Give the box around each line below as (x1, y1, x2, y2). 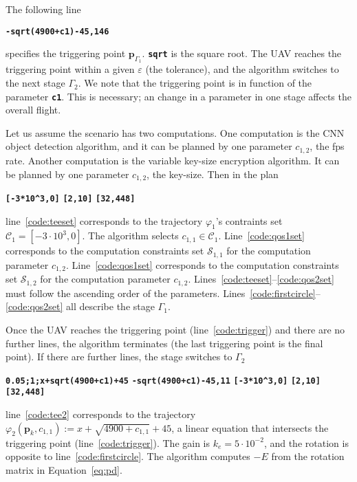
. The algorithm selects (82, 228, 179, 243)
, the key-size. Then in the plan (147, 166, 279, 181)
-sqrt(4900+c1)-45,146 (6, 26, 109, 36)
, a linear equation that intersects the (171, 420, 329, 435)
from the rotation (271, 449, 345, 463)
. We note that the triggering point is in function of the (78, 76, 312, 90)
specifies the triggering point (6, 46, 126, 61)
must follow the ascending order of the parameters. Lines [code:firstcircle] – (6, 285, 321, 300)
